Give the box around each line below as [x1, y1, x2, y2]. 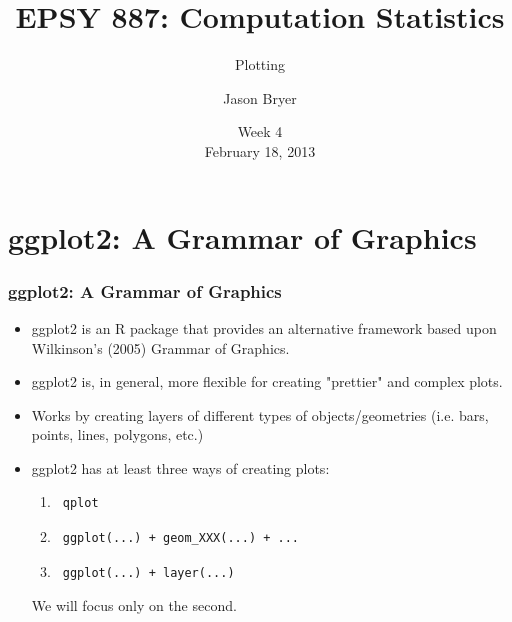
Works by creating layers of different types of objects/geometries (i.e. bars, [31, 404, 489, 425]
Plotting [235, 54, 285, 75]
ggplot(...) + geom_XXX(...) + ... [62, 531, 300, 546]
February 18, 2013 [204, 140, 316, 161]
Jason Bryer [223, 87, 297, 108]
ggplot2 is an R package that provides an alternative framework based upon [31, 317, 497, 338]
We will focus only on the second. [31, 595, 237, 616]
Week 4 [237, 121, 283, 142]
